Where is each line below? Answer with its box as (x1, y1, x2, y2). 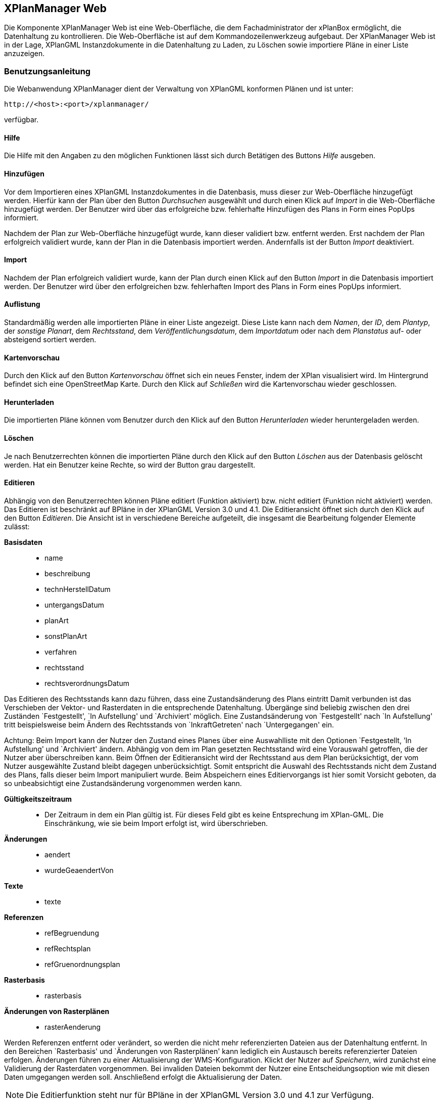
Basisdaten (4, 537, 42, 546)
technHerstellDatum (44, 584, 111, 593)
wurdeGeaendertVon (44, 865, 114, 875)
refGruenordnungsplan (44, 959, 120, 969)
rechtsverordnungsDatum (44, 678, 129, 687)
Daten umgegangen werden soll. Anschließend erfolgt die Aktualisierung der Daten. (4, 1072, 282, 1081)
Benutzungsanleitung (4, 66, 91, 76)
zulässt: (4, 522, 30, 531)
